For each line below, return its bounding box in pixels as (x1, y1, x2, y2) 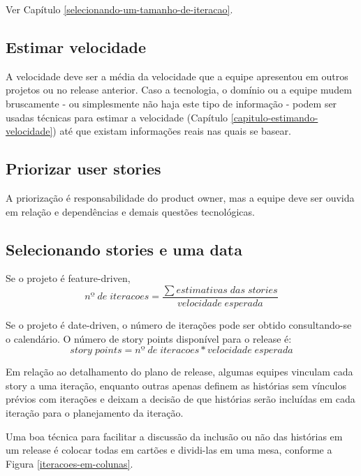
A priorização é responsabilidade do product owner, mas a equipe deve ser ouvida (6, 190, 355, 204)
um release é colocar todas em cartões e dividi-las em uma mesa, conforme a (6, 442, 332, 457)
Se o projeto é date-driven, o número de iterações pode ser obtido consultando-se (6, 318, 352, 332)
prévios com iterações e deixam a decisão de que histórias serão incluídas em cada (6, 392, 355, 406)
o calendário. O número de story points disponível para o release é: (6, 331, 292, 345)
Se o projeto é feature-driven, (6, 271, 131, 285)
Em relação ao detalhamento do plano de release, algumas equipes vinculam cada (6, 364, 353, 379)
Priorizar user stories (6, 158, 161, 179)
